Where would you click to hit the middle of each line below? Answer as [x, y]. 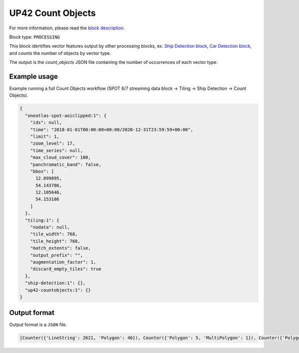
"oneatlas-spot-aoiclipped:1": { [66, 115]
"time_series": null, [57, 150]
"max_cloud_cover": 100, [61, 158]
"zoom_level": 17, [53, 144]
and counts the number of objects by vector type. [60, 53]
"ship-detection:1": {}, [55, 283]
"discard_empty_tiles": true [66, 269]
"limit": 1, [45, 136]
